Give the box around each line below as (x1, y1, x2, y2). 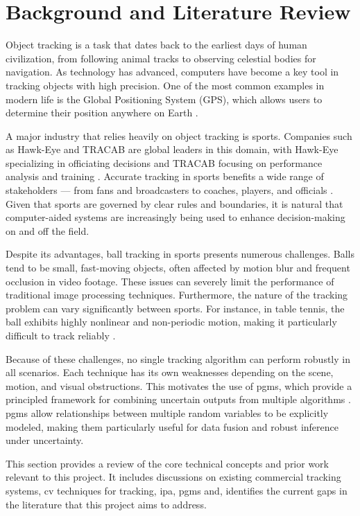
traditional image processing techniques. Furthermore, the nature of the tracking (6, 287, 348, 302)
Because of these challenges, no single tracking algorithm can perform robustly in (6, 351, 350, 366)
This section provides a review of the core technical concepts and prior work (6, 456, 329, 470)
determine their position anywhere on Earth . (6, 105, 198, 120)
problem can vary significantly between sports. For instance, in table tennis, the (6, 301, 345, 315)
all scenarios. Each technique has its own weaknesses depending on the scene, (6, 365, 334, 380)
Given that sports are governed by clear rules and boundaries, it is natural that (6, 196, 343, 211)
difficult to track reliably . (6, 328, 116, 342)
